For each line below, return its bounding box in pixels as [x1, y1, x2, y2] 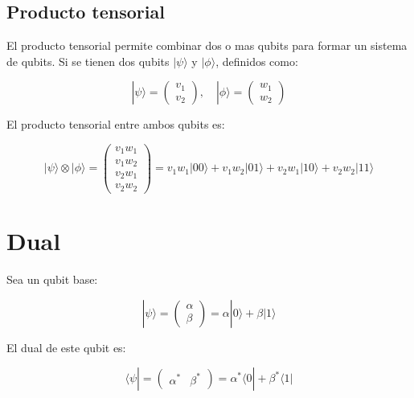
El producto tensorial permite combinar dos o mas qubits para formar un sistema [6, 37, 408, 54]
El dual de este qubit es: [6, 339, 126, 355]
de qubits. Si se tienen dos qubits [6, 52, 170, 69]
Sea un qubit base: [6, 271, 98, 288]
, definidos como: [215, 52, 298, 69]
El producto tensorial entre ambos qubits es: [6, 116, 225, 133]
